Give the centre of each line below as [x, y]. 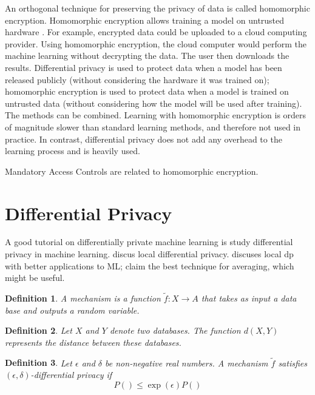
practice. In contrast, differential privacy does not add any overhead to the [144, 139]
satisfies [293, 363]
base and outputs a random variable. [72, 310]
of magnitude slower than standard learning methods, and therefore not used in [153, 127]
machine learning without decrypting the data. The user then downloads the [147, 56]
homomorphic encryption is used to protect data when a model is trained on [147, 91]
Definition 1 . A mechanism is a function [83, 298]
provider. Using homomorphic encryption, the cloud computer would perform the [156, 43]
